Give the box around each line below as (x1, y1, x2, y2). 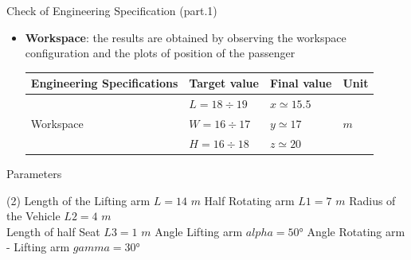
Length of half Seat (6, 223, 100, 239)
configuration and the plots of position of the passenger (25, 45, 296, 61)
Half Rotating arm (204, 192, 295, 208)
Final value (269, 75, 332, 91)
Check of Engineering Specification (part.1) (6, 2, 217, 18)
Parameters (6, 165, 62, 181)
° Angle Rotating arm (299, 223, 405, 239)
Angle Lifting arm (155, 223, 243, 239)
